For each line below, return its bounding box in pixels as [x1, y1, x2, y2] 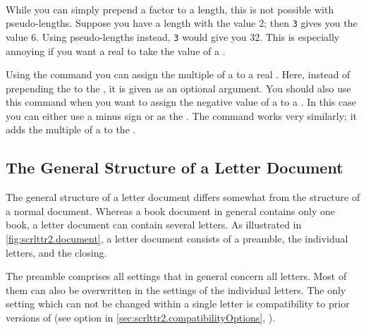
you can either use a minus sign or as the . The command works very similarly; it [6, 108, 357, 123]
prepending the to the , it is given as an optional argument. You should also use [6, 80, 351, 95]
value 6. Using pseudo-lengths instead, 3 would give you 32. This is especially [6, 29, 340, 44]
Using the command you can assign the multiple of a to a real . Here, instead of [6, 67, 350, 82]
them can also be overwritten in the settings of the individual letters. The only [6, 282, 346, 297]
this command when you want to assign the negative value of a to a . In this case [6, 94, 356, 109]
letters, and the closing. [6, 245, 107, 259]
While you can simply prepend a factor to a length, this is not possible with [6, 1, 334, 16]
